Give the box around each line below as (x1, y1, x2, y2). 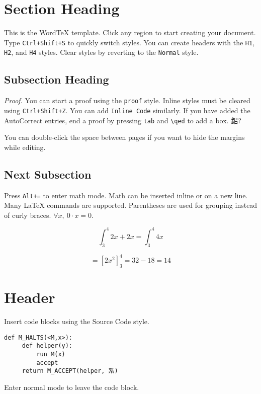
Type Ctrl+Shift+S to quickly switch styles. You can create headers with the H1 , (4, 37, 255, 47)
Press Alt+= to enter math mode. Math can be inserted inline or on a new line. (4, 190, 248, 200)
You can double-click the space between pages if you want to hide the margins (4, 132, 245, 142)
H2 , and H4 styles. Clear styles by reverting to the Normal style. (4, 47, 199, 57)
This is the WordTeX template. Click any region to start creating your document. (4, 27, 256, 38)
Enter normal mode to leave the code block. (4, 382, 139, 392)
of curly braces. (4, 209, 51, 220)
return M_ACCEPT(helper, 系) (22, 367, 118, 375)
